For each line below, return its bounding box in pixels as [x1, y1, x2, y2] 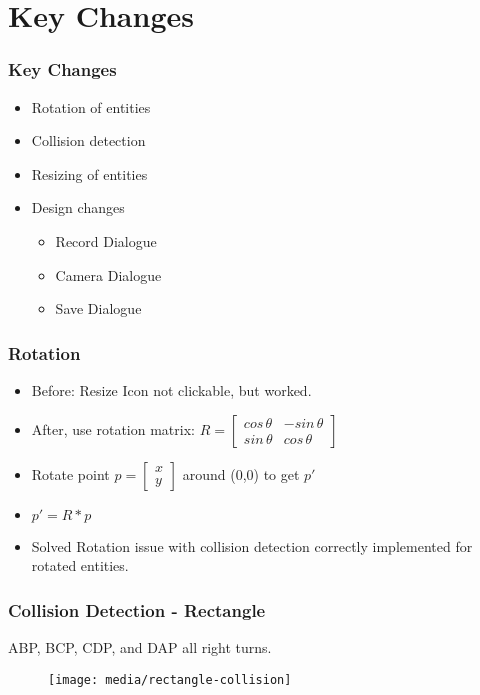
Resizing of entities [31, 163, 148, 184]
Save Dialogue [55, 298, 142, 319]
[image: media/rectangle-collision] [48, 672, 292, 687]
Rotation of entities [31, 96, 151, 117]
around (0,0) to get [182, 463, 300, 484]
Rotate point [31, 463, 110, 484]
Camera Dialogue [55, 264, 162, 285]
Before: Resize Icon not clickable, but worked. [31, 379, 312, 400]
